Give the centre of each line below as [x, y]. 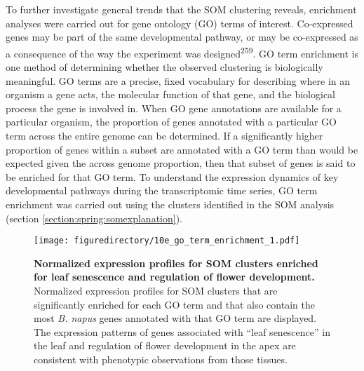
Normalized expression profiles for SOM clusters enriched [176, 263]
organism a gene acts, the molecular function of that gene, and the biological [171, 94]
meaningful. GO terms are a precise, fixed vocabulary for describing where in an [178, 80]
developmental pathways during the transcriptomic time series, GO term [162, 190]
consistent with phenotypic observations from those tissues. [161, 359]
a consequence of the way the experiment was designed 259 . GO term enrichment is [182, 52]
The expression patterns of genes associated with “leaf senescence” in [182, 331]
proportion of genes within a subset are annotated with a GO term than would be [182, 149]
